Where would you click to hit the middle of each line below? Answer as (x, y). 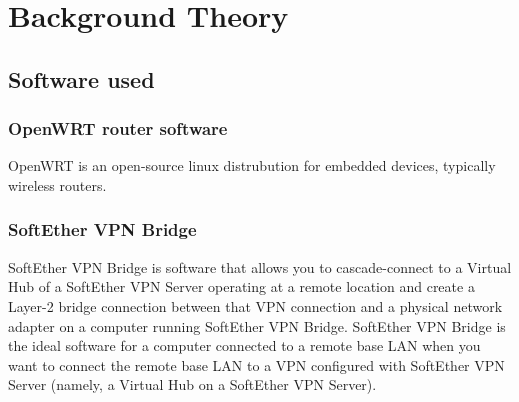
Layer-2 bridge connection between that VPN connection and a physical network (255, 305)
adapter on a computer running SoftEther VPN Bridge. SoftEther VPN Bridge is (257, 325)
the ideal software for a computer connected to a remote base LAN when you (244, 345)
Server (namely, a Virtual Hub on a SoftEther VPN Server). (192, 384)
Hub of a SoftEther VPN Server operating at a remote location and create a (241, 286)
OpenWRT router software (118, 128)
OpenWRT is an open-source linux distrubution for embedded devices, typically (252, 165)
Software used (81, 78)
